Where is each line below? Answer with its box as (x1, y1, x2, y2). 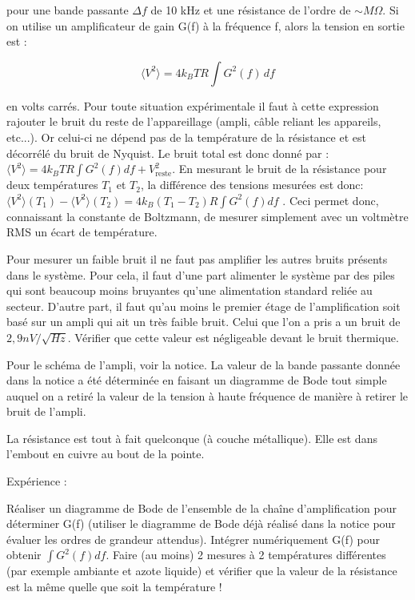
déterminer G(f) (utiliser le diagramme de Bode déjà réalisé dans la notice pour (6, 515, 396, 532)
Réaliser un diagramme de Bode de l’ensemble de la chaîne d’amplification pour (6, 499, 397, 516)
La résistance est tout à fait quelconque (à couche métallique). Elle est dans (6, 429, 377, 446)
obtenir (6, 546, 42, 563)
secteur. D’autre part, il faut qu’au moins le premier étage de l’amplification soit (6, 297, 401, 314)
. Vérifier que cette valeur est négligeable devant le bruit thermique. (67, 328, 399, 345)
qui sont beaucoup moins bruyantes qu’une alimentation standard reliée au (6, 282, 373, 299)
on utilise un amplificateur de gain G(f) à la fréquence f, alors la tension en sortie (6, 17, 405, 34)
